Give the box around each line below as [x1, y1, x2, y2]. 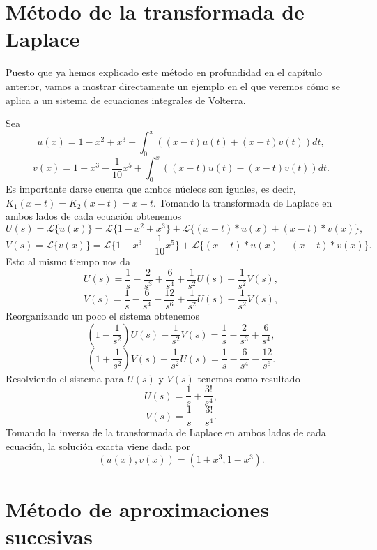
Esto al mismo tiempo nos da [6, 254, 130, 269]
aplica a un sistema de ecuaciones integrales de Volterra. [6, 92, 246, 107]
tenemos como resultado [197, 371, 300, 385]
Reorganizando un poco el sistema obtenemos [6, 308, 200, 322]
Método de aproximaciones [6, 494, 270, 523]
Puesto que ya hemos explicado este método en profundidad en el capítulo [6, 65, 322, 80]
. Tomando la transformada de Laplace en [153, 195, 332, 209]
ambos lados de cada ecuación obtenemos [6, 209, 182, 223]
